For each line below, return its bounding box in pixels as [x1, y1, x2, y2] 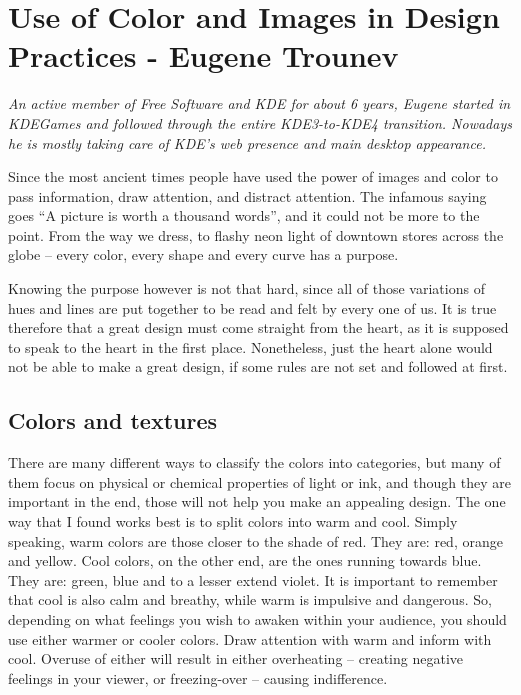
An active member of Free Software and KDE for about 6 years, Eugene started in [8, 93, 511, 114]
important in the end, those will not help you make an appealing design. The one [8, 491, 506, 512]
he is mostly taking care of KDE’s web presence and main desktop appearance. [8, 132, 486, 153]
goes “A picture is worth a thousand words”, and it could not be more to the [8, 205, 480, 226]
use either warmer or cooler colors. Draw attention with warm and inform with [8, 628, 492, 649]
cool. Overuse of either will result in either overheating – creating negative [8, 648, 463, 669]
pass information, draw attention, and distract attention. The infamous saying [8, 185, 487, 206]
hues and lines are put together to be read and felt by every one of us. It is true [8, 297, 497, 318]
